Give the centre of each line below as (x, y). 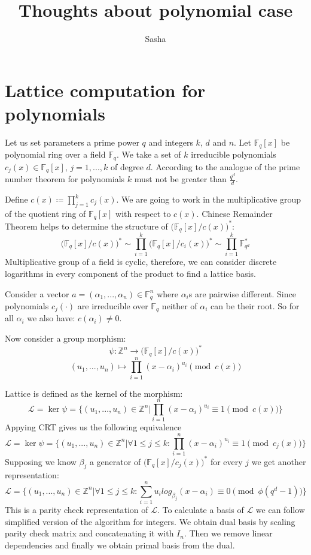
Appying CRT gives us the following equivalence (93, 427)
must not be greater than (180, 179)
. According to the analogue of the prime (225, 166)
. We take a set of (149, 154)
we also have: (51, 318)
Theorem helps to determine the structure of (86, 226)
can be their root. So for (255, 306)
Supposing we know (41, 461)
